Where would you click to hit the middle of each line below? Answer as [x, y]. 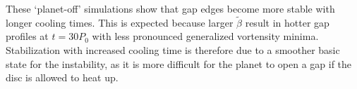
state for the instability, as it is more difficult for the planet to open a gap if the [179, 63]
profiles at [27, 36]
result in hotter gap [287, 22]
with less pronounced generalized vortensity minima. [205, 36]
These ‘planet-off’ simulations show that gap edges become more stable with [170, 8]
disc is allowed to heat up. [62, 77]
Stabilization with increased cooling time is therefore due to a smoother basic [173, 50]
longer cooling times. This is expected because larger [120, 22]
